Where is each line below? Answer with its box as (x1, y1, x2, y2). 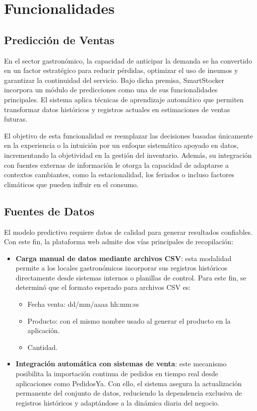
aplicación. (27, 325, 60, 336)
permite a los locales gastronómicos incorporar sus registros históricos (15, 263, 227, 273)
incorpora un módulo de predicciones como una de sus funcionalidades (4, 84, 218, 95)
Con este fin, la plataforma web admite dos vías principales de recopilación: (4, 236, 234, 247)
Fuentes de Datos (4, 203, 95, 218)
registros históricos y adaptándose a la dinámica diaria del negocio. (15, 397, 220, 408)
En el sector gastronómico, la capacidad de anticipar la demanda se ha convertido (4, 55, 252, 66)
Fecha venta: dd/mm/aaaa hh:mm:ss (27, 299, 139, 309)
